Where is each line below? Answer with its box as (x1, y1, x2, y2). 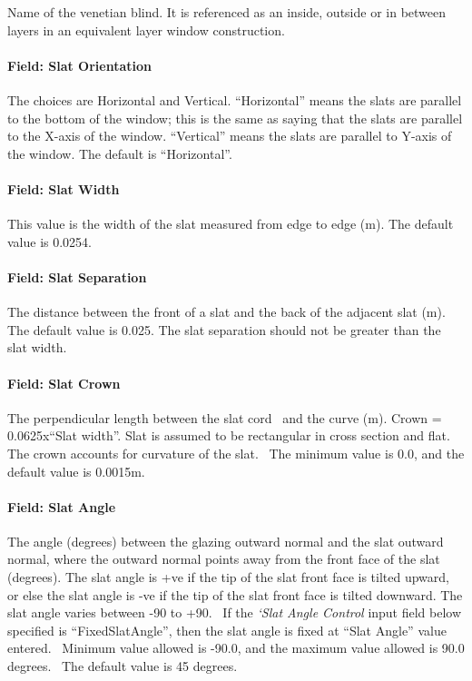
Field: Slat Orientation (7, 55, 152, 74)
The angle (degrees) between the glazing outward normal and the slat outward (7, 531, 444, 550)
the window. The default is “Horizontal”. (7, 143, 232, 163)
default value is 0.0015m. (7, 461, 145, 480)
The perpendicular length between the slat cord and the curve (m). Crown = (7, 408, 442, 427)
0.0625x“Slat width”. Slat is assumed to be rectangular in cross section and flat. (7, 426, 450, 445)
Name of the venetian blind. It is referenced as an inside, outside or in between (7, 3, 447, 21)
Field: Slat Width (7, 179, 120, 198)
